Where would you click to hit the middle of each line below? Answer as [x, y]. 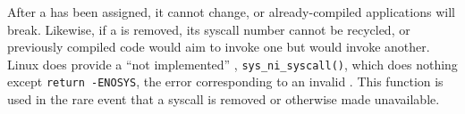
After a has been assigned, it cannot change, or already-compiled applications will [231, 12]
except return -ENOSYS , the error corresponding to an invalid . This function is [225, 81]
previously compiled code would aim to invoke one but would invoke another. [219, 47]
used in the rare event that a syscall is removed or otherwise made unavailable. [224, 99]
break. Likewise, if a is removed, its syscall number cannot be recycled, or [209, 29]
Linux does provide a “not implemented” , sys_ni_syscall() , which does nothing [232, 64]
